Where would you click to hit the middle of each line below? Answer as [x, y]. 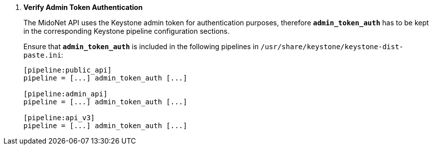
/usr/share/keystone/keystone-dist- [332, 47]
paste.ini [42, 55]
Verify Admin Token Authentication [83, 7]
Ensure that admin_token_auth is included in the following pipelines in [141, 46]
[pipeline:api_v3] [59, 118]
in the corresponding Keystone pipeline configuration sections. [127, 31]
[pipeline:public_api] [68, 70]
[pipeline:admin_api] [66, 94]
